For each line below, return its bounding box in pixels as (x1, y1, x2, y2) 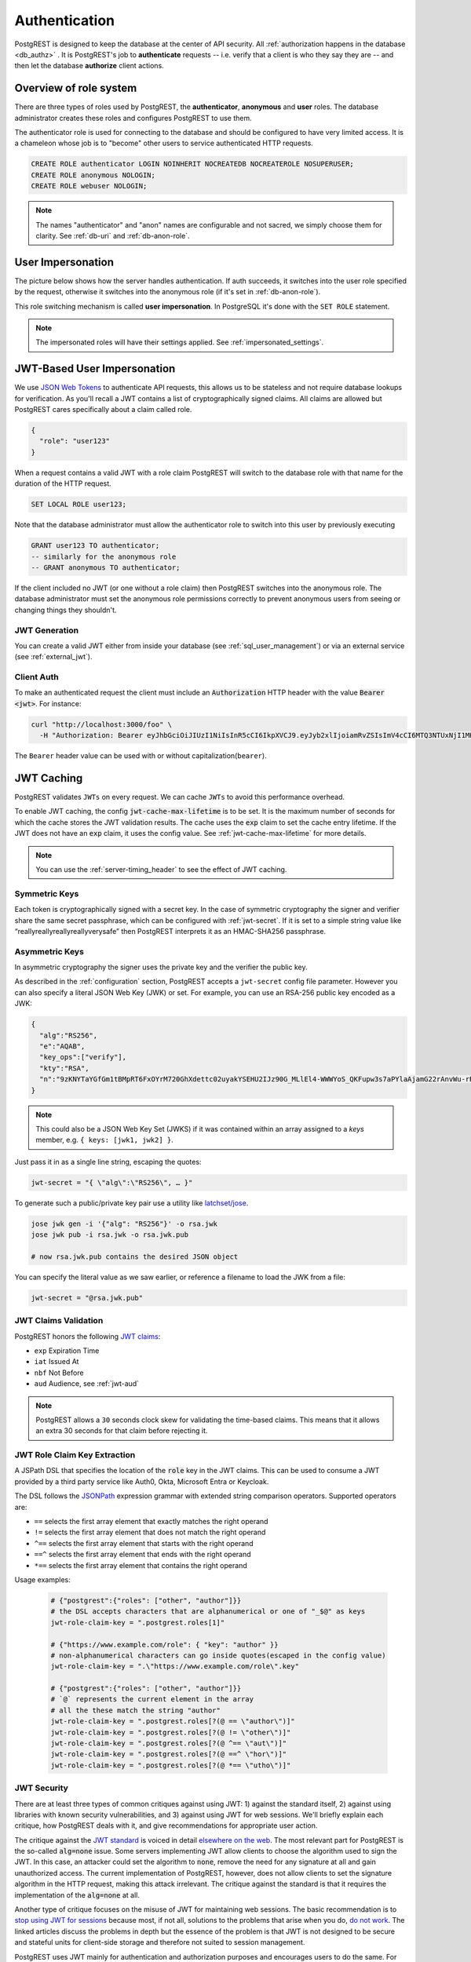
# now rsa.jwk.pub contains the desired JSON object (31, 1252, 239, 1261)
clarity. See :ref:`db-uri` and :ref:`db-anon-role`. (35, 231, 190, 240)
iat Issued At (34, 1357, 79, 1366)
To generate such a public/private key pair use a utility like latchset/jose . (14, 1198, 249, 1208)
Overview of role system (14, 82, 137, 95)
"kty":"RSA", (39, 1063, 89, 1073)
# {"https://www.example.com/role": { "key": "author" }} (50, 1640, 279, 1649)
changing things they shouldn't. (14, 605, 117, 614)
